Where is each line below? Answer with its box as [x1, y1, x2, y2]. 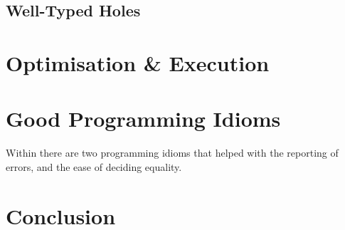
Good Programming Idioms [6, 104, 281, 133]
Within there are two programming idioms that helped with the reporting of [6, 145, 339, 160]
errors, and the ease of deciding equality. [6, 159, 182, 174]
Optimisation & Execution [6, 48, 270, 77]
